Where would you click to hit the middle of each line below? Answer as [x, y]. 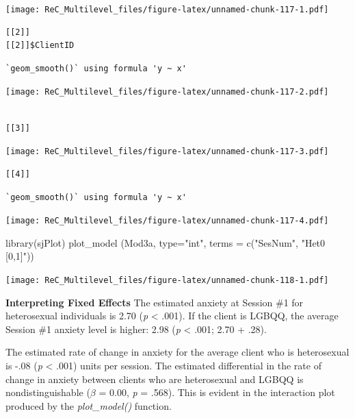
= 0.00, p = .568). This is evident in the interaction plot [217, 392]
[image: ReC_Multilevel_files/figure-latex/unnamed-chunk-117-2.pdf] [167, 92]
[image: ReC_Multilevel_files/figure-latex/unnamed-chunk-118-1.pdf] [167, 280]
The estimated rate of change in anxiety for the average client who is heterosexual [177, 352]
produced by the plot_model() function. [89, 405]
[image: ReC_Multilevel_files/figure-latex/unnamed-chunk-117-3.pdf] [167, 152]
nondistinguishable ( [48, 392]
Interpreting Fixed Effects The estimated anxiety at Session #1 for [155, 302]
